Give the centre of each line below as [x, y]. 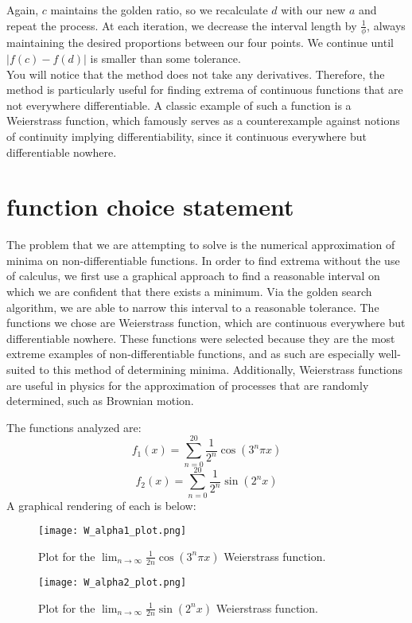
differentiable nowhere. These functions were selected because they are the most [201, 338]
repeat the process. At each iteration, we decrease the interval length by [182, 25]
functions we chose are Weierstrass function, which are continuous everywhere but [206, 323]
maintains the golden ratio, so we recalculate [159, 10]
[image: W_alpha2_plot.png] [113, 582]
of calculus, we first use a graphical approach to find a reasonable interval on [193, 276]
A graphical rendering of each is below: [101, 505]
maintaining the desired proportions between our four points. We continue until [200, 43]
